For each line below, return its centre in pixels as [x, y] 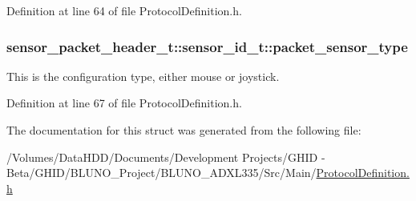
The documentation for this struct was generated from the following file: [184, 130]
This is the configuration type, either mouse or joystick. [143, 76]
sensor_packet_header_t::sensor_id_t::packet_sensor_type [207, 46]
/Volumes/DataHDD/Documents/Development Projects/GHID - [166, 157]
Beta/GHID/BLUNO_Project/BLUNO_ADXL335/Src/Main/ [162, 173]
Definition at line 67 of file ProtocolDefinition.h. [124, 103]
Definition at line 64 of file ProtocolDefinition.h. [124, 10]
